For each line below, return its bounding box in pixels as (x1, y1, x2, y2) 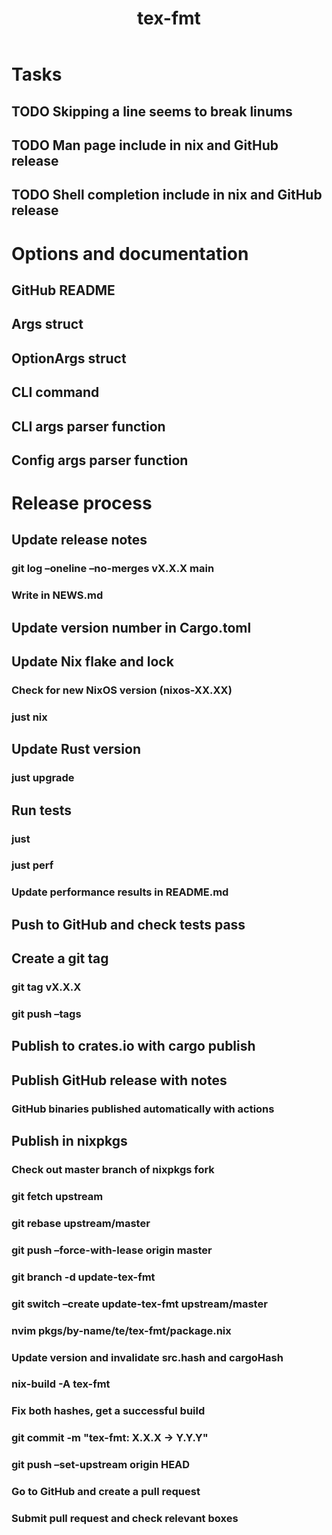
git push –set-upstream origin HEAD (11, 1458, 191, 1472)
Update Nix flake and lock (11, 653, 174, 671)
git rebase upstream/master (11, 1216, 151, 1230)
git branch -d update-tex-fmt (11, 1270, 156, 1284)
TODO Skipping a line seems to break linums (11, 103, 293, 120)
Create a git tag (11, 950, 109, 967)
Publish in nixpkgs (11, 1133, 128, 1150)
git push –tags (11, 1007, 82, 1021)
